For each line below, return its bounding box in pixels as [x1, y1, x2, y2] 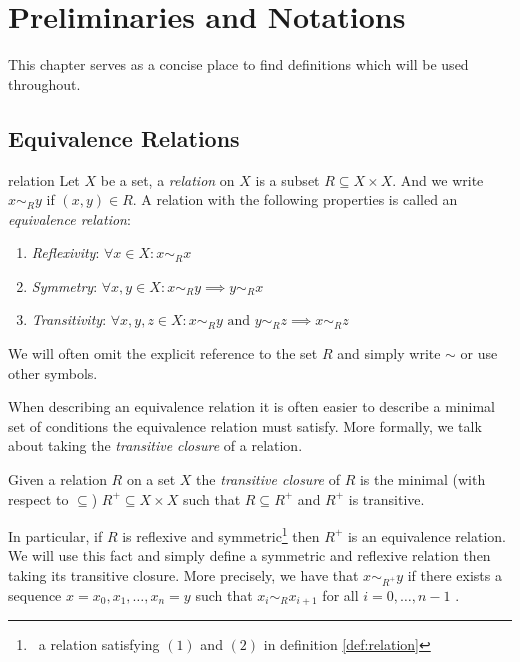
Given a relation [8, 469, 107, 490]
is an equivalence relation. [347, 525, 506, 546]
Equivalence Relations [8, 122, 240, 153]
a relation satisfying [38, 634, 160, 655]
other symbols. [8, 362, 98, 383]
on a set [126, 469, 176, 490]
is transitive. [348, 488, 425, 509]
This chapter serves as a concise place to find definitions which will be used [8, 54, 469, 75]
